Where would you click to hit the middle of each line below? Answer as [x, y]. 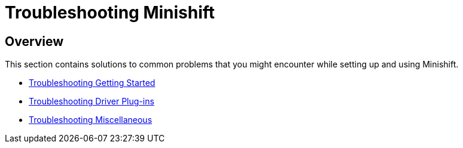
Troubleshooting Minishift [110, 13]
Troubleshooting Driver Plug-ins [92, 101]
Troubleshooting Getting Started [92, 83]
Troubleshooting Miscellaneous [91, 120]
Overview [34, 41]
